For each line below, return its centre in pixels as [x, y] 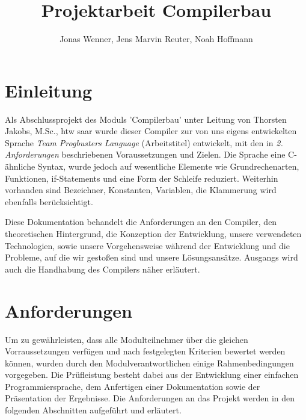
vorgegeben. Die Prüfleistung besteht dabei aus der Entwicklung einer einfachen [152, 375]
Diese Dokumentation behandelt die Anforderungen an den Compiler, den [141, 222]
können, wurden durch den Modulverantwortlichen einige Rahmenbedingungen [149, 363]
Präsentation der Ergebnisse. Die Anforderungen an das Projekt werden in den [150, 398]
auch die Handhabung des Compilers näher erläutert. [103, 269]
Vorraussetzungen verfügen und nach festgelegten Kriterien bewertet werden [145, 351]
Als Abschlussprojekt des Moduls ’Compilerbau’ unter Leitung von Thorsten [146, 119]
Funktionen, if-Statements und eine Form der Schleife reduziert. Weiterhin [142, 178]
